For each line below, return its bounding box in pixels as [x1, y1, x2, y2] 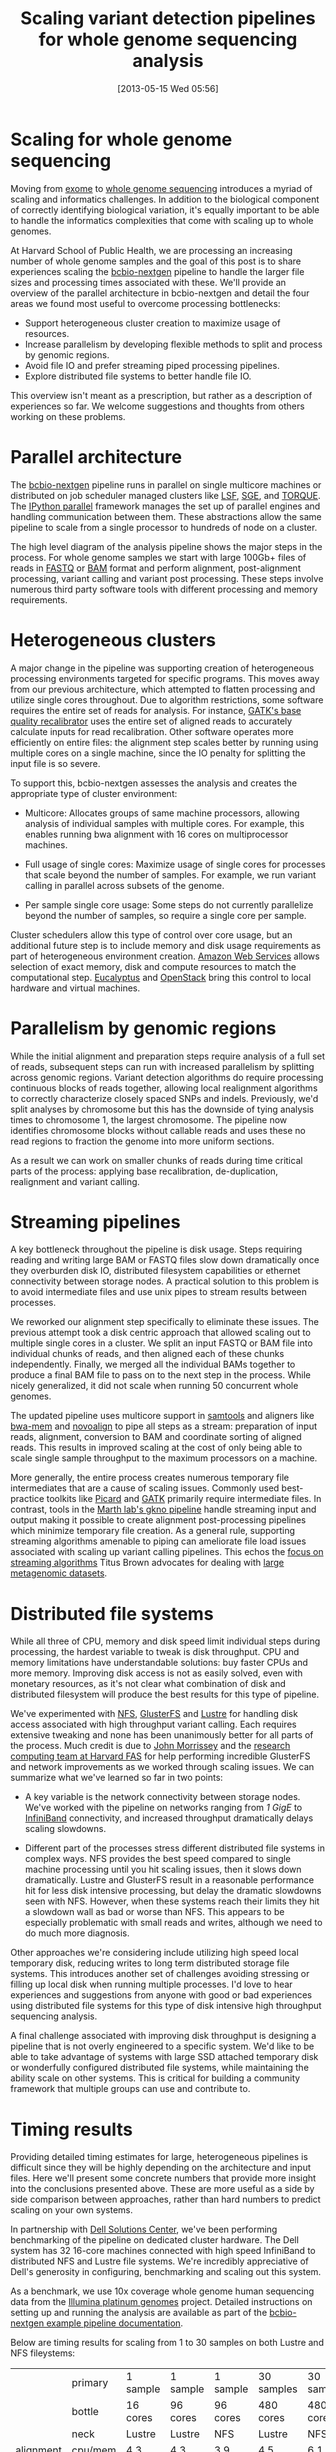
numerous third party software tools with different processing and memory [10, 583, 318, 595]
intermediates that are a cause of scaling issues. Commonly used [10, 1482, 280, 1494]
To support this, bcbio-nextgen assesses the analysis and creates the [10, 777, 298, 789]
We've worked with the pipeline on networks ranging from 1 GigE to [24, 1802, 303, 1814]
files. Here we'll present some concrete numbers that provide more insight [10, 2172, 317, 2184]
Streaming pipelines [10, 1210, 181, 1233]
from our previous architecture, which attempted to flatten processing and [10, 683, 316, 695]
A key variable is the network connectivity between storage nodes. [24, 1791, 301, 1803]
